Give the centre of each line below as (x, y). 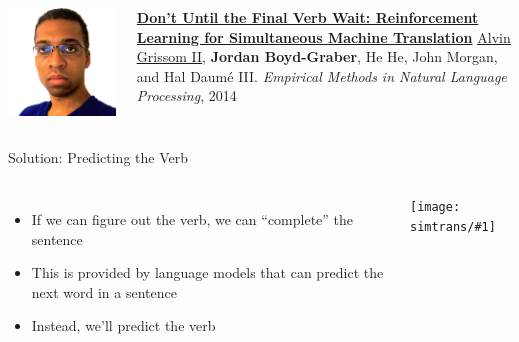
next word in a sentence (104, 291)
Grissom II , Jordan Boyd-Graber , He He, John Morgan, (317, 56)
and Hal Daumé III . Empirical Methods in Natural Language (321, 75)
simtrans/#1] (452, 226)
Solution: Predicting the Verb (98, 157)
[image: (435, 207)
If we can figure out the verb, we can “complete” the (192, 219)
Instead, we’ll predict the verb (123, 325)
